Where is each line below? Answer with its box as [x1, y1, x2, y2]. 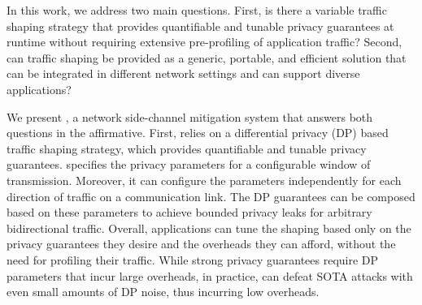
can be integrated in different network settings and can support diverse [7, 65, 360, 82]
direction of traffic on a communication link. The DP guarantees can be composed [7, 187, 415, 204]
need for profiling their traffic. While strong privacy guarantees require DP [7, 251, 379, 268]
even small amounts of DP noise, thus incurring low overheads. [7, 283, 320, 300]
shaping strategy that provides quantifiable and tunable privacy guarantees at [7, 17, 394, 34]
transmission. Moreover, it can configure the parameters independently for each [7, 171, 402, 188]
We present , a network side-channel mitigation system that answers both [7, 108, 373, 125]
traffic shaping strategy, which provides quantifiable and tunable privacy [7, 140, 367, 157]
